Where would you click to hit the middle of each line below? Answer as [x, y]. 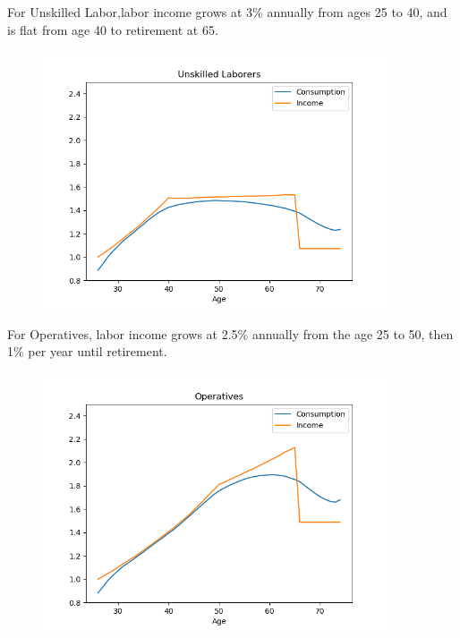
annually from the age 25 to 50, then [353, 333]
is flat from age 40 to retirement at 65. [113, 29]
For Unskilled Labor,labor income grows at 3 [130, 12]
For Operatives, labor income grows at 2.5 [123, 333]
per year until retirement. [98, 351]
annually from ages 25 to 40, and [357, 12]
